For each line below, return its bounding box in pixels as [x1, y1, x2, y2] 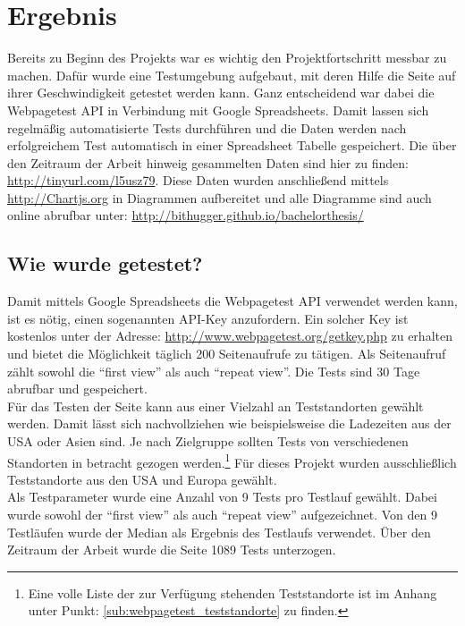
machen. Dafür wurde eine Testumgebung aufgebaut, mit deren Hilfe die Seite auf [7, 65, 456, 84]
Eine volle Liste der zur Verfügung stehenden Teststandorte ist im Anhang [28, 583, 437, 602]
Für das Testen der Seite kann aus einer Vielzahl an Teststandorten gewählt [7, 396, 424, 415]
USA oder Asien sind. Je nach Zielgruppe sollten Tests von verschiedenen [7, 432, 409, 451]
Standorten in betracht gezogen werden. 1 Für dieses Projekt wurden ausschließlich [7, 450, 457, 471]
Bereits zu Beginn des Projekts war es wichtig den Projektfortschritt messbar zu [7, 48, 447, 67]
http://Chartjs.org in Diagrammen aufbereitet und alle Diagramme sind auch [7, 188, 432, 207]
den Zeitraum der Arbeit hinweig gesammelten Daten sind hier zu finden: [7, 153, 409, 172]
